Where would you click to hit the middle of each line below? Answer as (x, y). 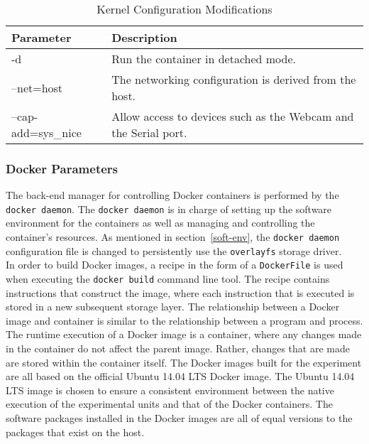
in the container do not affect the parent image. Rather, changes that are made (178, 348)
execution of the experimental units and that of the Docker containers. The (169, 404)
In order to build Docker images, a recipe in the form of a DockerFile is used (175, 265)
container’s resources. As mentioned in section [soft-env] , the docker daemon (173, 237)
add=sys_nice (46, 132)
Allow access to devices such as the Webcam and (233, 116)
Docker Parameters (62, 168)
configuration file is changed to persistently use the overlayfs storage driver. (174, 250)
